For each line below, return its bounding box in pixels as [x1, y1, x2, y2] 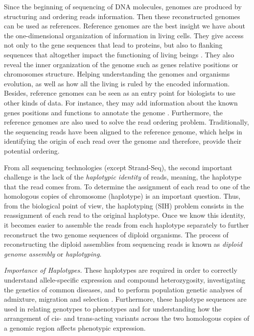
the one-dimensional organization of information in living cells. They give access [4, 30, 244, 40]
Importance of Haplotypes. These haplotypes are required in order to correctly [4, 265, 237, 275]
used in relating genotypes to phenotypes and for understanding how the [4, 303, 222, 313]
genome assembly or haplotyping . [4, 248, 102, 258]
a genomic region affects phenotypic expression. [4, 323, 146, 333]
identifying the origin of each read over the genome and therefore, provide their [4, 136, 242, 146]
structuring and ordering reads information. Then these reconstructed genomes [4, 11, 240, 21]
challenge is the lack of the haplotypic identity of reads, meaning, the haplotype [4, 172, 242, 182]
